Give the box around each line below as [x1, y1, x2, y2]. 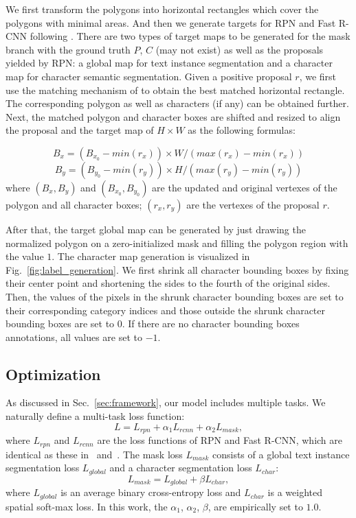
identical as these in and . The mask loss [5, 447, 183, 461]
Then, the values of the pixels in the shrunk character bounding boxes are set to [5, 289, 344, 303]
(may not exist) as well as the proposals [155, 42, 324, 56]
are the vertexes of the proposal [186, 197, 320, 211]
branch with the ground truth [5, 42, 131, 56]
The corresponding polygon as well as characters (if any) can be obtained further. [5, 96, 349, 110]
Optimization [5, 363, 101, 384]
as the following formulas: [188, 123, 296, 137]
